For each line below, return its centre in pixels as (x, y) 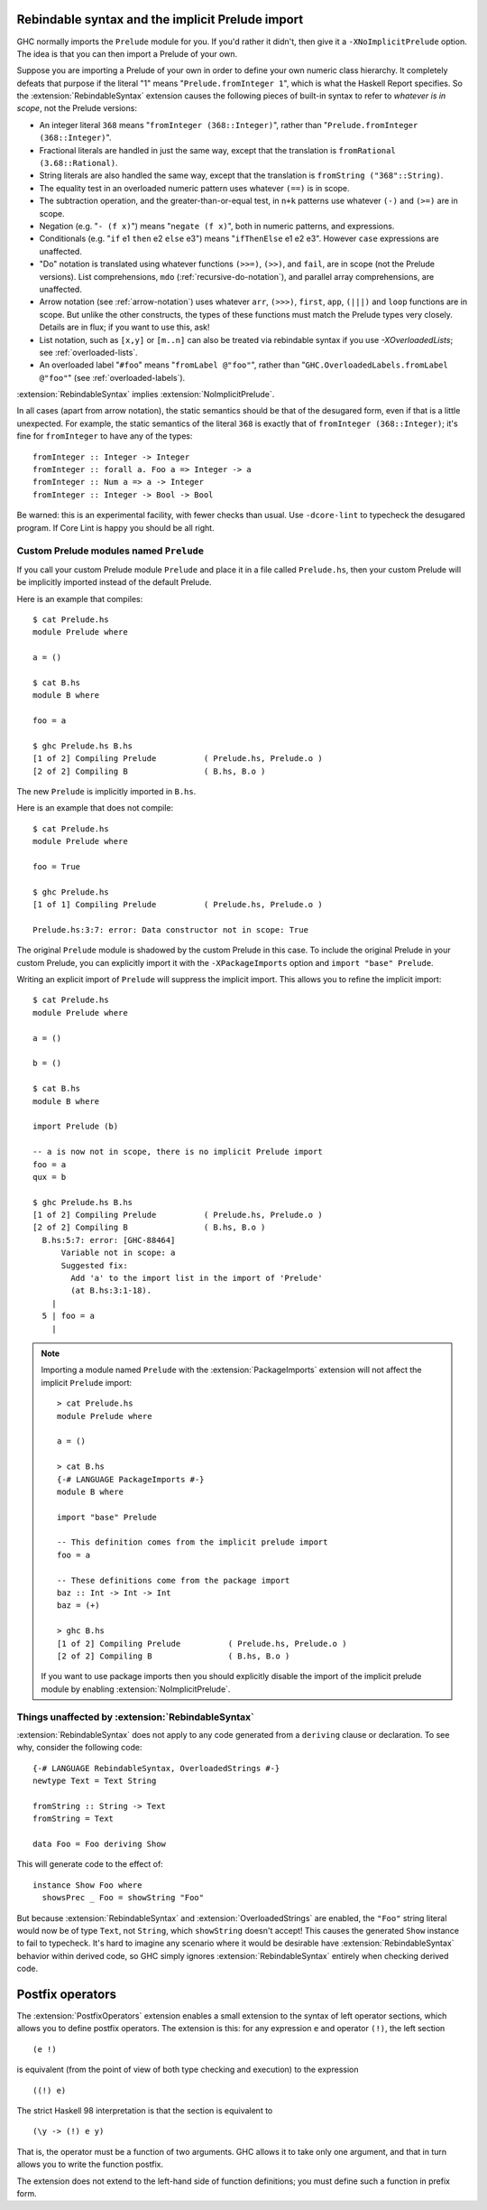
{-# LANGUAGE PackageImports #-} (131, 1479)
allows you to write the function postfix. (90, 2164)
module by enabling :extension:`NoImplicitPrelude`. (136, 1689)
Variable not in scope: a (118, 1253)
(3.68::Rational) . (78, 163)
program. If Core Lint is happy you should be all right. (116, 527)
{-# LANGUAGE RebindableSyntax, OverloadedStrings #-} (156, 1768)
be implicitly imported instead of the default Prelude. (114, 582)
